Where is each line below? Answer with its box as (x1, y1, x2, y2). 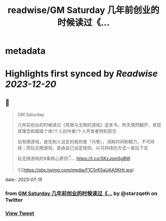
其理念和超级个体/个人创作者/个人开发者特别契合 (17, 128, 117, 134)
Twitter (5, 197, 23, 204)
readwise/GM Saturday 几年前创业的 (7, 4, 160, 16)
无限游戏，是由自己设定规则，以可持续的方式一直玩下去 (34, 145, 148, 151)
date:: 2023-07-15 (5, 177, 42, 183)
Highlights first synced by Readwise (5, 68, 158, 80)
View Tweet (5, 210, 35, 217)
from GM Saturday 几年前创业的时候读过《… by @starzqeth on (5, 190, 158, 197)
